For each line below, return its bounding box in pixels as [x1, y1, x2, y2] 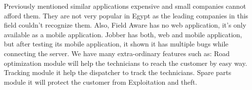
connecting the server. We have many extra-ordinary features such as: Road [4, 48, 230, 58]
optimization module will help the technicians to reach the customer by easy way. [4, 58, 247, 68]
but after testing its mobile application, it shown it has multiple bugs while [4, 39, 229, 49]
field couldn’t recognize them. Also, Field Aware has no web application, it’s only [4, 20, 247, 30]
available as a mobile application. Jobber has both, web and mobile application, [4, 29, 242, 39]
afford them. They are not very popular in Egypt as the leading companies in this [4, 10, 249, 20]
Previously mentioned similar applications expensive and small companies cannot [4, 1, 246, 11]
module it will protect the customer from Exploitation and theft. [4, 76, 197, 87]
